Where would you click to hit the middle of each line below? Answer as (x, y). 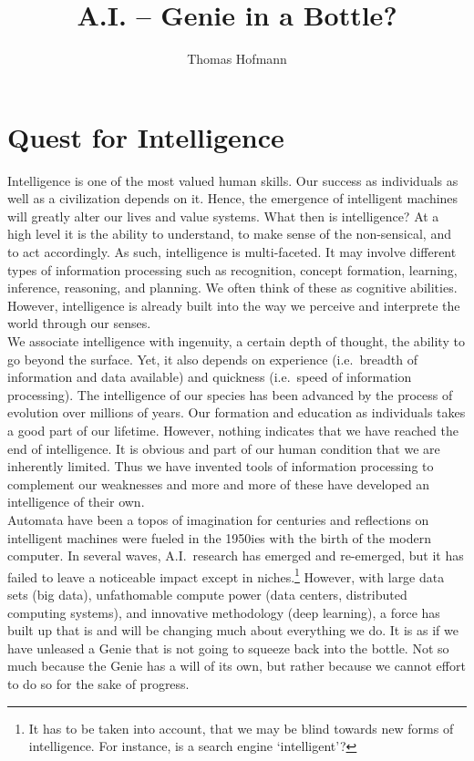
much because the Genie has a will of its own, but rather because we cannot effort (237, 666)
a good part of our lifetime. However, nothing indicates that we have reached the (233, 430)
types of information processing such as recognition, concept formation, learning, (232, 269)
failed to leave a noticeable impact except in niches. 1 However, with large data (226, 575)
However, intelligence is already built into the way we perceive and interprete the (234, 305)
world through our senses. (79, 323)
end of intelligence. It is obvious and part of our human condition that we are (224, 448)
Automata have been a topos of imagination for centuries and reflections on (218, 519)
